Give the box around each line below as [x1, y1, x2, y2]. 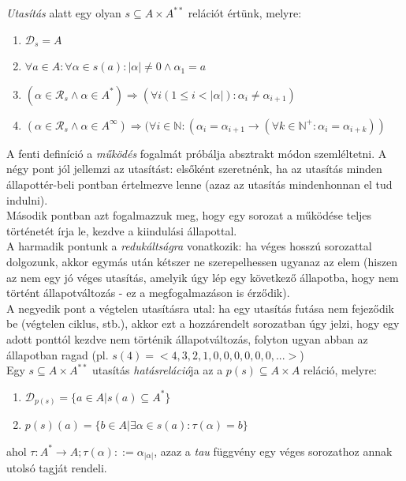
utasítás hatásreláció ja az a [91, 362, 223, 378]
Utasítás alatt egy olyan [6, 5, 121, 21]
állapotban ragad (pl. [6, 346, 109, 363]
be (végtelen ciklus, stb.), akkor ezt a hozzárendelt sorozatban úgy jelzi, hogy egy [6, 315, 400, 332]
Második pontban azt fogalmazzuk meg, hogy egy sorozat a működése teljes [6, 207, 372, 224]
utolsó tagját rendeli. [6, 460, 107, 476]
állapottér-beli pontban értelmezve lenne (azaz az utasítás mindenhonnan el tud [6, 175, 393, 192]
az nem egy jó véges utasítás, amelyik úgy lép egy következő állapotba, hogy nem [6, 269, 399, 285]
